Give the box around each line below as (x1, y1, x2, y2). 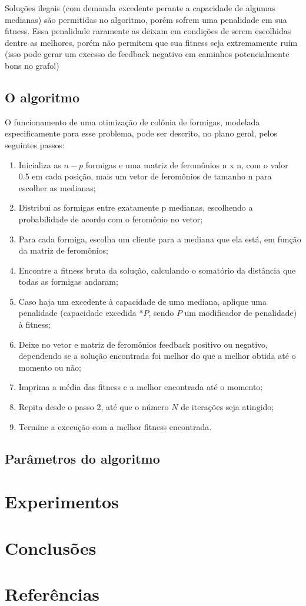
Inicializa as (18, 158, 61, 171)
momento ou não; (18, 361, 81, 373)
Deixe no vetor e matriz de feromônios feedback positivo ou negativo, (18, 338, 268, 350)
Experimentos (5, 490, 119, 514)
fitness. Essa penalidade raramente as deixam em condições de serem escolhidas (5, 25, 291, 37)
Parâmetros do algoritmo (5, 449, 160, 467)
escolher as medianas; (18, 181, 96, 194)
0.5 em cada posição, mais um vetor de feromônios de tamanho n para (18, 170, 272, 182)
